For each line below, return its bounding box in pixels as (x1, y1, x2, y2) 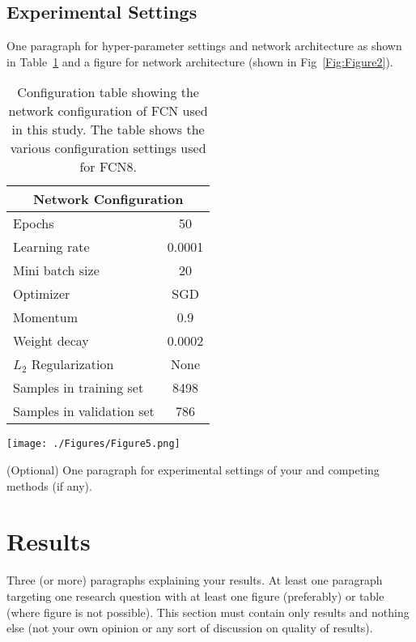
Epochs (13, 214, 54, 233)
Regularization (31, 355, 114, 374)
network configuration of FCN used (8, 101, 208, 121)
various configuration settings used (10, 138, 206, 158)
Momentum (13, 308, 79, 327)
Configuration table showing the (17, 83, 199, 102)
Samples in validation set (13, 402, 155, 421)
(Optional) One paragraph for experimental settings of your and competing (6, 461, 380, 478)
